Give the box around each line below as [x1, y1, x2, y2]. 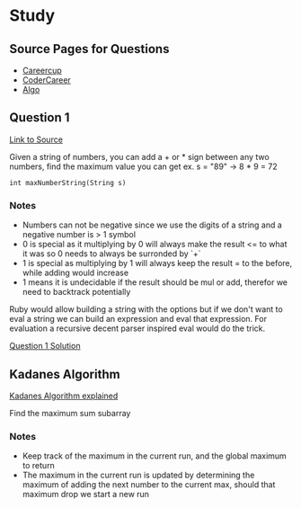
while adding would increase [22, 267, 128, 279]
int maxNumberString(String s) [9, 178, 127, 187]
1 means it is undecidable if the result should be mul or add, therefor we [22, 277, 288, 288]
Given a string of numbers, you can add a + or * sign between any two [9, 151, 270, 162]
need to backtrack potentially [22, 287, 131, 298]
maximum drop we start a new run [22, 489, 150, 500]
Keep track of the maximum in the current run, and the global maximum [22, 450, 288, 461]
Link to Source [9, 134, 63, 145]
